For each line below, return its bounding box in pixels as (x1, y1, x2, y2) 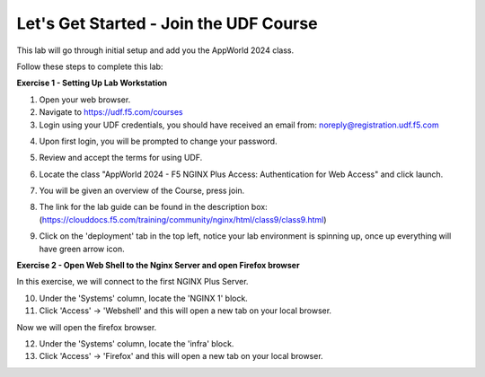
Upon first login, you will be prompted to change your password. (39, 136, 278, 146)
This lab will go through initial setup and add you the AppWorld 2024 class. (16, 45, 295, 56)
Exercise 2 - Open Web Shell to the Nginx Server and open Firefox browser (16, 260, 300, 271)
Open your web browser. (39, 94, 131, 105)
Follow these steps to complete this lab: (16, 61, 163, 72)
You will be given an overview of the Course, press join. (39, 185, 245, 197)
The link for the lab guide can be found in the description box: (39, 202, 269, 213)
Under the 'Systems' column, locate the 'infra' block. (39, 338, 234, 349)
